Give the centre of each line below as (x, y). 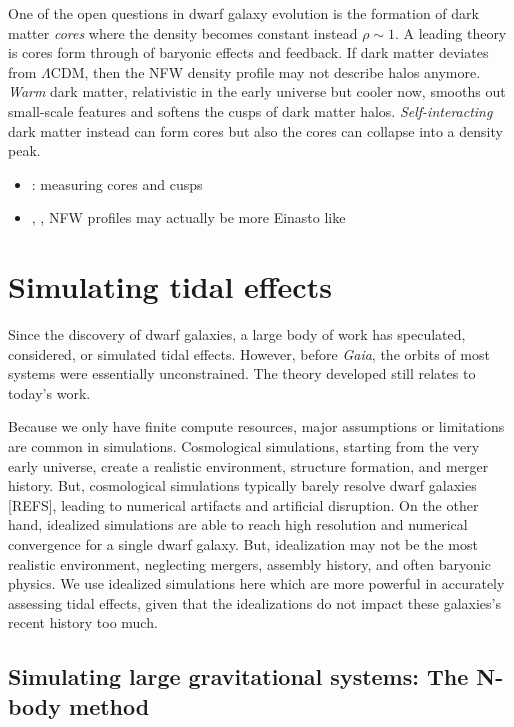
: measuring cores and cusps (117, 183)
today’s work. (49, 392)
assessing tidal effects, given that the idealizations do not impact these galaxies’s (254, 602)
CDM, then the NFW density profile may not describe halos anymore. (265, 71)
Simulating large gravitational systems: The (238, 676)
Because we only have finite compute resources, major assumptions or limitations (256, 426)
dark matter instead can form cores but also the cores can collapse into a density (255, 130)
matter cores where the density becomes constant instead (183, 32)
